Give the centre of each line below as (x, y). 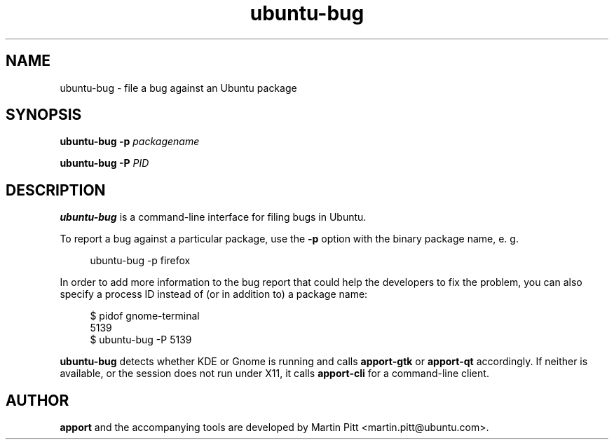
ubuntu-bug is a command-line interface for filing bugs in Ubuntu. (213, 217)
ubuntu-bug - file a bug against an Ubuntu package (178, 88)
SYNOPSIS (44, 115)
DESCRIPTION (56, 190)
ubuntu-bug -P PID (104, 163)
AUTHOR (37, 400)
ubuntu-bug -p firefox (140, 261)
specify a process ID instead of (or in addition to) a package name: (214, 294)
